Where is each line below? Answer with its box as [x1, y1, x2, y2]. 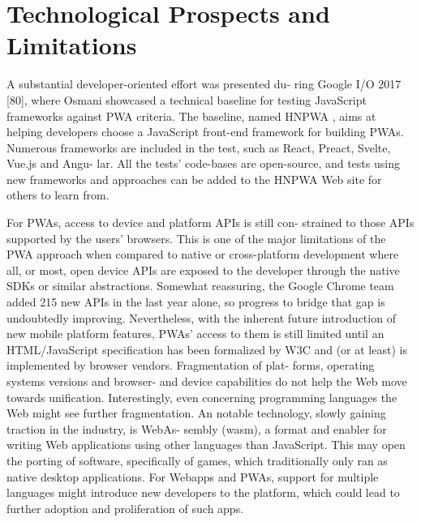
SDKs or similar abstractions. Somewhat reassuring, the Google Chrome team [6, 277, 394, 294]
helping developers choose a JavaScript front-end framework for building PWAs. [6, 123, 404, 140]
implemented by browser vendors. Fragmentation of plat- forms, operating [6, 357, 375, 374]
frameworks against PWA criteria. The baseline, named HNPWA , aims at [6, 107, 376, 124]
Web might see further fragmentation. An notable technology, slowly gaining [6, 404, 386, 421]
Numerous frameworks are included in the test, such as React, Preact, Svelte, [6, 139, 391, 156]
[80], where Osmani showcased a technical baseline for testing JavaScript [6, 91, 367, 108]
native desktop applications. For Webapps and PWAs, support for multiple [6, 468, 379, 485]
